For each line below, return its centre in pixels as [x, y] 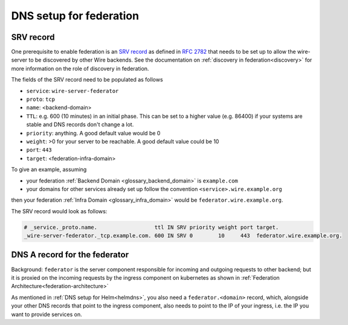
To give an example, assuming [49, 170]
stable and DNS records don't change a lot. [80, 124]
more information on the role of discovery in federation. [80, 68]
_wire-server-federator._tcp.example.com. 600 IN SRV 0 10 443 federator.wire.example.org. [183, 236]
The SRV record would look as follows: [59, 211]
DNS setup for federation [75, 16]
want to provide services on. [47, 314]
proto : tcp [41, 99]
